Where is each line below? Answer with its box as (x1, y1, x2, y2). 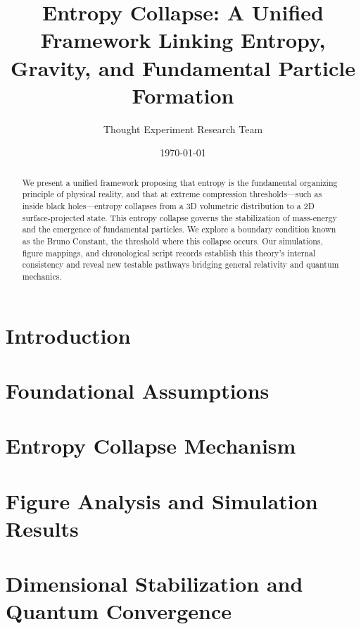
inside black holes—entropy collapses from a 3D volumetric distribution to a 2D (22, 199, 315, 211)
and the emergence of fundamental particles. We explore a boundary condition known (22, 223, 336, 235)
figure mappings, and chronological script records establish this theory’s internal (22, 247, 316, 259)
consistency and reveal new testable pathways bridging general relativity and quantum (22, 259, 339, 270)
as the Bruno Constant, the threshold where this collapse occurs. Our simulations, (22, 235, 323, 247)
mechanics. (22, 270, 62, 282)
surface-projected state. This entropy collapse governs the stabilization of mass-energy (22, 211, 337, 223)
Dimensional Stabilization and (6, 569, 303, 598)
